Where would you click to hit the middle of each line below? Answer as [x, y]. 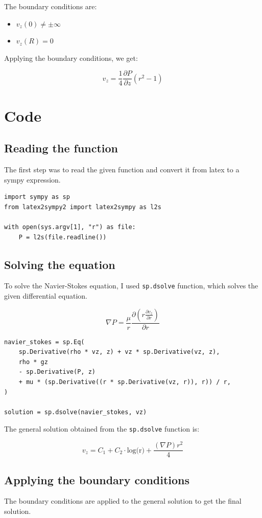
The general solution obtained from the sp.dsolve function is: [102, 429]
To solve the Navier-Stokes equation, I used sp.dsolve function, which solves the [131, 286]
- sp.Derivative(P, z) [57, 372]
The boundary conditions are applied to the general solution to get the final [123, 501]
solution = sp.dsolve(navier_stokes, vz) [76, 412]
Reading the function [61, 148]
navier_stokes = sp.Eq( [44, 342]
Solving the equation [60, 264]
